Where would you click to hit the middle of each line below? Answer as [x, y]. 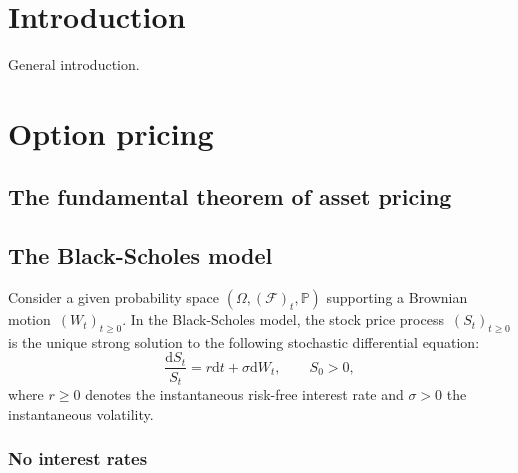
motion [29, 319]
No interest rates [78, 458]
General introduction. [74, 64]
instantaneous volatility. [81, 413]
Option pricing [111, 132]
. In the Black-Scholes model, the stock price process [283, 319]
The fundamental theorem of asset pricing [230, 196]
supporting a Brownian [397, 297]
